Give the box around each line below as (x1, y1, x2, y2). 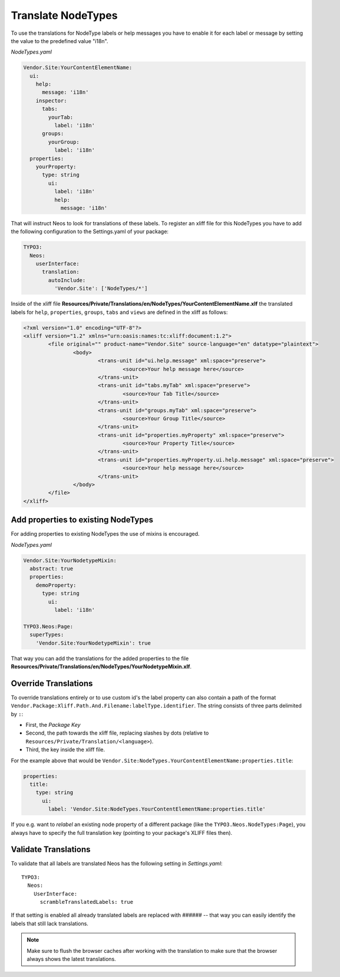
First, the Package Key (25, 722, 81, 729)
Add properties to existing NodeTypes (11, 515, 153, 525)
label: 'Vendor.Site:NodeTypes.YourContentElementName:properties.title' (48, 806, 266, 812)
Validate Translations (11, 844, 91, 855)
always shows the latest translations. (27, 955, 116, 962)
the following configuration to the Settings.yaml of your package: (11, 228, 169, 235)
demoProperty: (35, 582, 77, 588)
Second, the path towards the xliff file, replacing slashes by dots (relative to (25, 729, 209, 737)
